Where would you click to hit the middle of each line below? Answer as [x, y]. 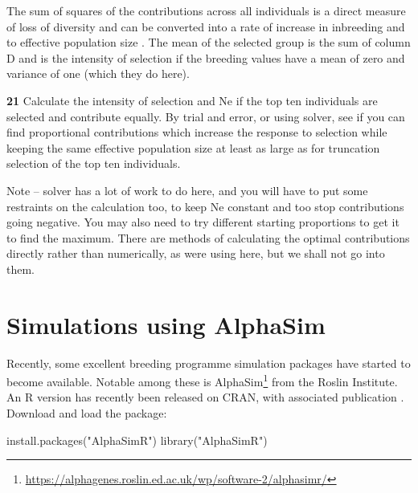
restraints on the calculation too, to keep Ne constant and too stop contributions [205, 206]
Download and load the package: [87, 413]
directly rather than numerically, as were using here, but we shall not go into [196, 253]
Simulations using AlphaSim [166, 324]
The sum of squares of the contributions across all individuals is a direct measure [206, 10]
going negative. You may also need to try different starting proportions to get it [203, 222]
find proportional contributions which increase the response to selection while [197, 132]
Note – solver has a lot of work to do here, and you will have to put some [187, 190]
